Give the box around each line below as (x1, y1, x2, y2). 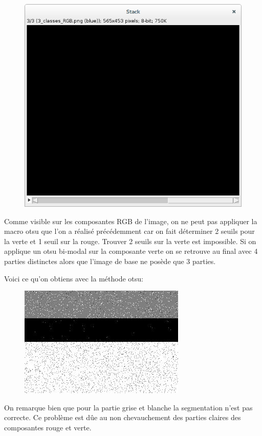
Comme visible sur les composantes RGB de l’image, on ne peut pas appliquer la (4, 215, 257, 226)
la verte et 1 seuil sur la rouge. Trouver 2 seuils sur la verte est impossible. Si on (4, 235, 256, 246)
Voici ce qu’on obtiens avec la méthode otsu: (4, 273, 143, 284)
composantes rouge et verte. (4, 422, 92, 432)
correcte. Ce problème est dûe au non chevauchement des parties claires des (4, 412, 241, 423)
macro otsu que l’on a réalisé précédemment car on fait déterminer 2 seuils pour (4, 226, 255, 236)
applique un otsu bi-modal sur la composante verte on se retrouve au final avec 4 (4, 246, 258, 256)
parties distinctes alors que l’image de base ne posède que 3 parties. (4, 256, 216, 267)
